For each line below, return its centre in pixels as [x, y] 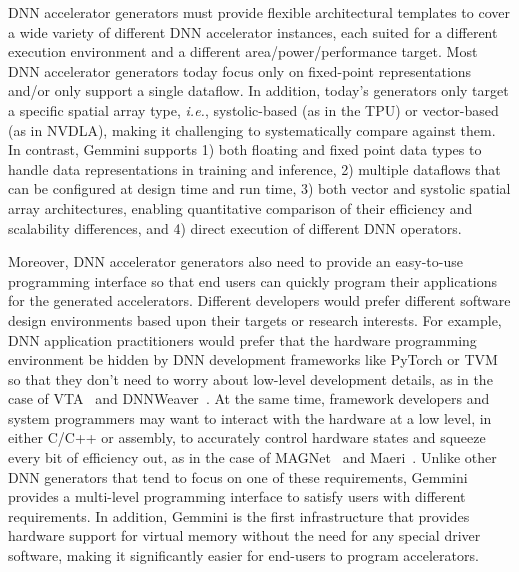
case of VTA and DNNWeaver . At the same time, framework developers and [249, 398]
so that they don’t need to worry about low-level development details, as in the [250, 378]
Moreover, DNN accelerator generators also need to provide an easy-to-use [235, 261]
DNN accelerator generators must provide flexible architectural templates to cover [259, 12]
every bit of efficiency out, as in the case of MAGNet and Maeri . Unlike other [252, 457]
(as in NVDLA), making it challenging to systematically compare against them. [252, 129]
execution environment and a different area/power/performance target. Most [243, 51]
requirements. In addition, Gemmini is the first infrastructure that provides [239, 515]
